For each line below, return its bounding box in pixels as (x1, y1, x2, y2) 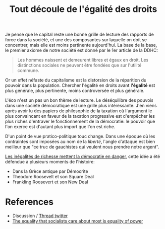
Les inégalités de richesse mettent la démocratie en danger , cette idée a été (5, 153, 160, 159)
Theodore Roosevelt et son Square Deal (12, 174, 94, 180)
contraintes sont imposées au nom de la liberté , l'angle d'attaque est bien (5, 139, 155, 145)
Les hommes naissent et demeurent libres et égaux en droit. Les (17, 57, 149, 63)
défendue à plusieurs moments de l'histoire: (5, 159, 95, 165)
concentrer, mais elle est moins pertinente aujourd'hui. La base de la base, (5, 42, 158, 48)
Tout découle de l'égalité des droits (9, 3, 158, 15)
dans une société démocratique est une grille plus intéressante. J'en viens (5, 103, 157, 109)
